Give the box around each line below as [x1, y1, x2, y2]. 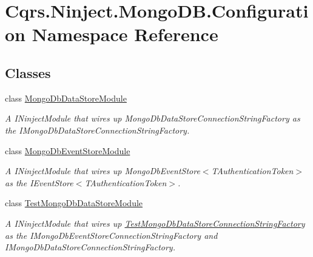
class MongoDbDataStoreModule [5, 91, 127, 104]
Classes [5, 63, 51, 82]
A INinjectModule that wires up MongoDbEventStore [5, 164, 200, 177]
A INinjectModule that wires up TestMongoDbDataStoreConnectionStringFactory [5, 216, 305, 229]
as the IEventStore [5, 176, 73, 189]
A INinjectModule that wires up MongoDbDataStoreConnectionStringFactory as [5, 112, 300, 125]
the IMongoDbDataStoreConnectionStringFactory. [5, 123, 190, 136]
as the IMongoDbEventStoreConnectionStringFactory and [5, 229, 218, 241]
